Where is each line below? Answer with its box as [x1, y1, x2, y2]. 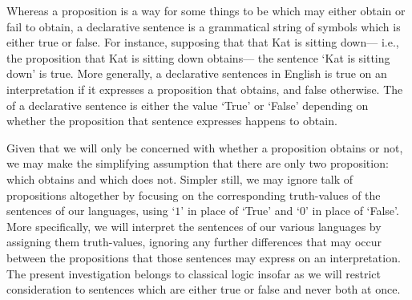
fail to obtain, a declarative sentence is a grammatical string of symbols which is [6, 18, 401, 34]
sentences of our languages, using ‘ [6, 202, 176, 219]
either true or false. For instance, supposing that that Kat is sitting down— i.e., [6, 34, 399, 51]
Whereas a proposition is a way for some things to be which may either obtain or [6, 2, 406, 18]
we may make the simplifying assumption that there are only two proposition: [6, 155, 389, 172]
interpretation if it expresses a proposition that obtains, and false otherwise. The [6, 80, 403, 97]
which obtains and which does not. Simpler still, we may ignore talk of [6, 170, 353, 187]
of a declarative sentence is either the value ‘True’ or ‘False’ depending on [6, 96, 369, 113]
